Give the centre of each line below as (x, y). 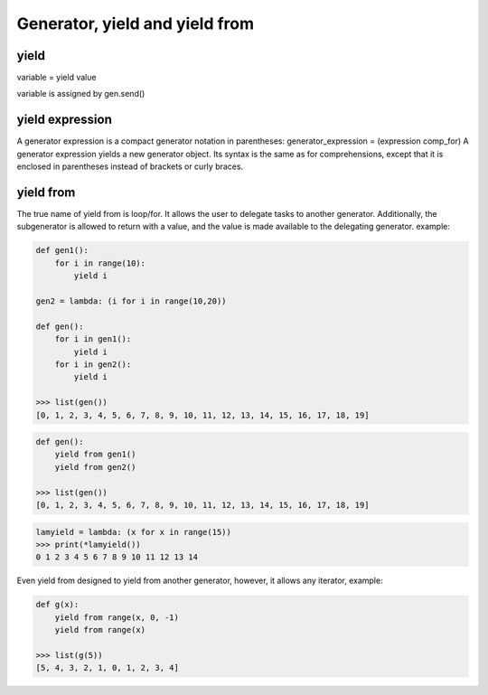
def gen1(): (62, 250)
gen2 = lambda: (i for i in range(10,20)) (131, 301)
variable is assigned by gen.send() (81, 94)
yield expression (64, 120)
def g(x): (57, 605)
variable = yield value (56, 78)
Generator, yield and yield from (136, 23)
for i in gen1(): (93, 339)
